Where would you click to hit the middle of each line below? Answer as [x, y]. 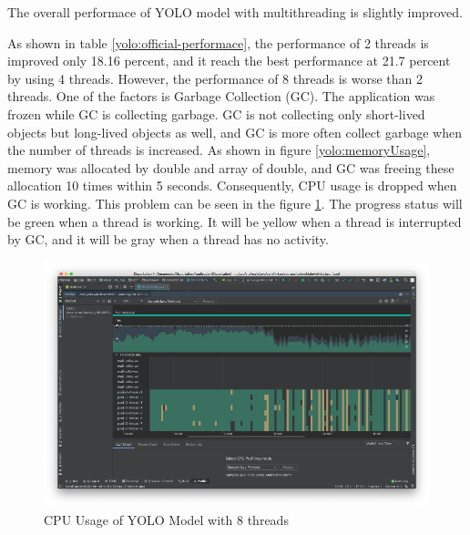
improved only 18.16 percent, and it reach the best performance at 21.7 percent [229, 61]
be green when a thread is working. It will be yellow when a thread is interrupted [235, 221]
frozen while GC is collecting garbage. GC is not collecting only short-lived [216, 113]
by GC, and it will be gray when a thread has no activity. [168, 239]
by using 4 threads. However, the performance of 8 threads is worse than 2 [215, 78]
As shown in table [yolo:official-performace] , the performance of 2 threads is [218, 42]
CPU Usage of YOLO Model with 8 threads [166, 520]
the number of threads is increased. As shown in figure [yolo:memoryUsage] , [219, 150]
